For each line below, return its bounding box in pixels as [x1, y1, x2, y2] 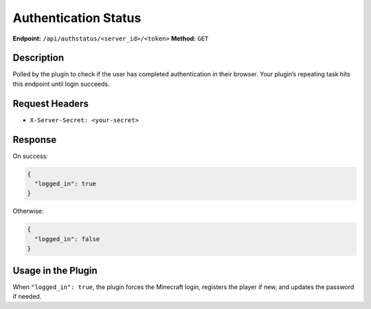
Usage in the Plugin [12, 264, 98, 276]
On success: [12, 152, 48, 160]
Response [12, 134, 57, 146]
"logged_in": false [34, 235, 100, 243]
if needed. [12, 293, 42, 301]
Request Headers [12, 98, 89, 109]
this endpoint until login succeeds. [12, 80, 110, 88]
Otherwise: [12, 207, 44, 216]
